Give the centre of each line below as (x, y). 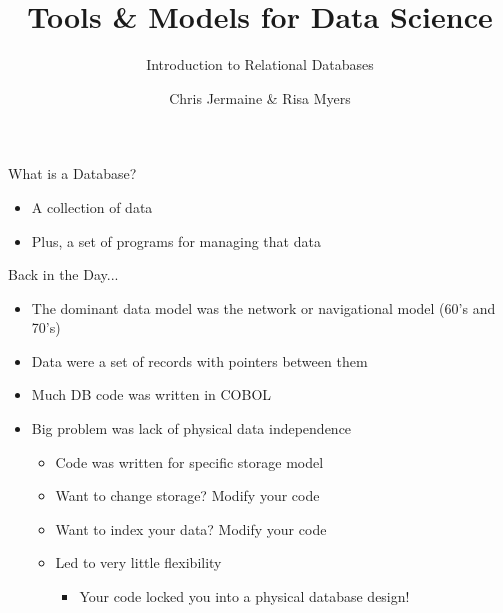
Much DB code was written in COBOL (151, 394)
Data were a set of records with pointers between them (199, 360)
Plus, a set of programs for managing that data (176, 240)
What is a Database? (72, 173)
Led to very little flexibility (138, 562)
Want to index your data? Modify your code (191, 528)
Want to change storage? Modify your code (187, 495)
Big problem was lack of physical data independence (191, 428)
